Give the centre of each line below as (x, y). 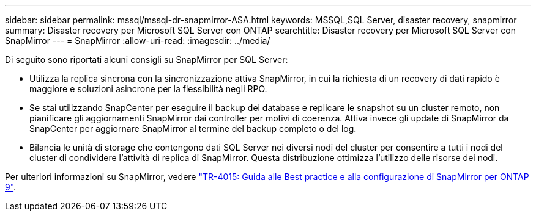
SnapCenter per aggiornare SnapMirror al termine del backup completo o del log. (193, 128)
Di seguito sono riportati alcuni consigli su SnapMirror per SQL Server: (147, 59)
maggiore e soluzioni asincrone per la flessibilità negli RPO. (148, 89)
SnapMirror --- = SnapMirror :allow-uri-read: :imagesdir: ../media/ (138, 41)
